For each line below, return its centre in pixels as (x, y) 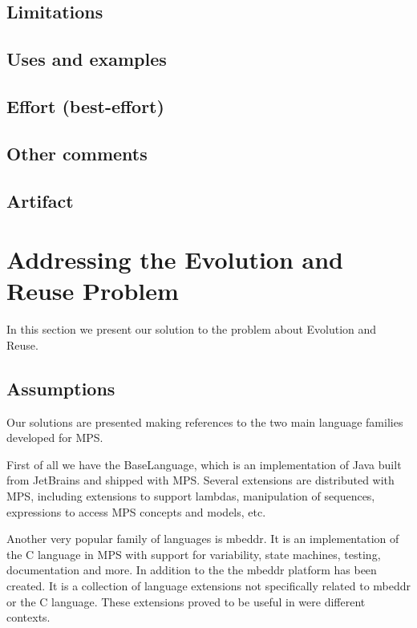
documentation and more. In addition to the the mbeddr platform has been (192, 570)
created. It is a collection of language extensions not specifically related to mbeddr (209, 585)
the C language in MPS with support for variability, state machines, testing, (194, 554)
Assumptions (61, 388)
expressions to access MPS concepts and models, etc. (136, 511)
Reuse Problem (93, 291)
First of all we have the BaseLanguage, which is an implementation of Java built (204, 464)
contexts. (28, 617)
